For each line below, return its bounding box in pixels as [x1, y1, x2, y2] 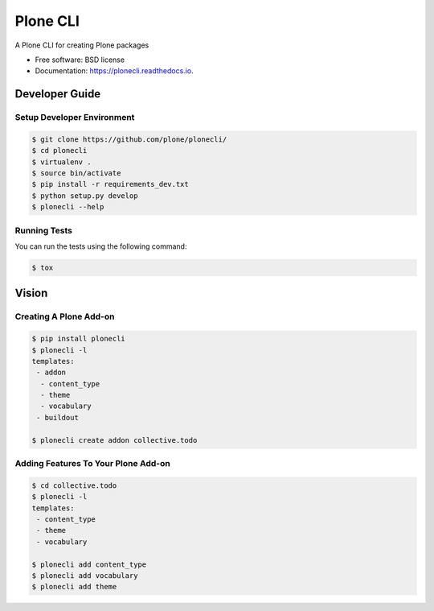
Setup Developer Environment [14, 112, 135, 123]
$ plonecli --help [31, 202, 104, 212]
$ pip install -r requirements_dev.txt [31, 180, 189, 189]
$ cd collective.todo [31, 481, 117, 490]
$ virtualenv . [31, 157, 92, 167]
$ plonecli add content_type [31, 559, 147, 569]
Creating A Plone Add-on [14, 311, 115, 322]
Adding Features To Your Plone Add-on [14, 457, 170, 469]
